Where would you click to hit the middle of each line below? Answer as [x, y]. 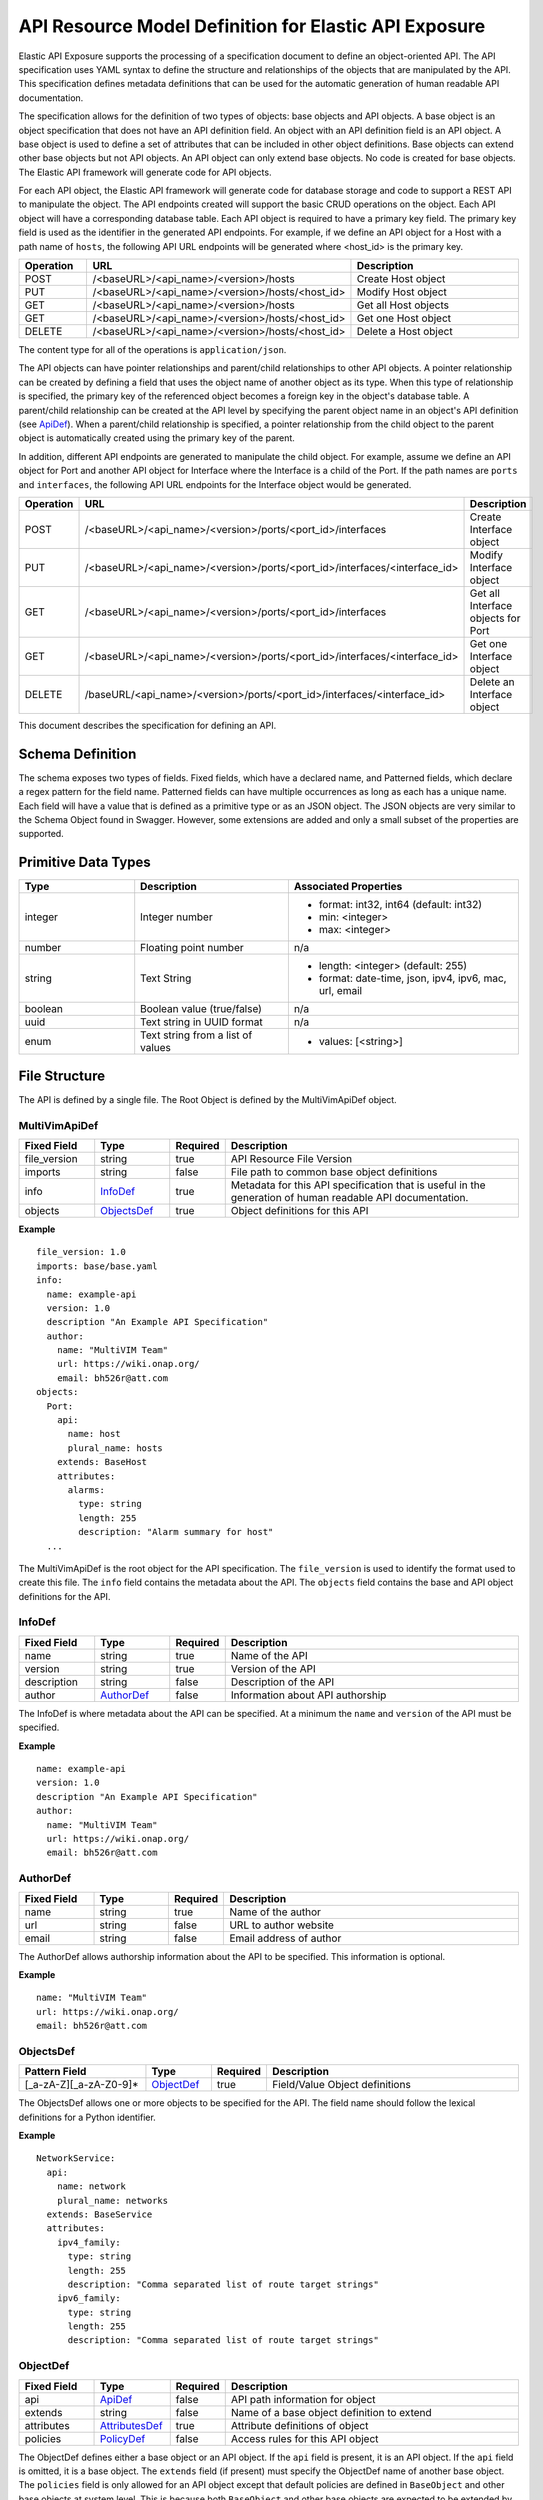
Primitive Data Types [85, 862]
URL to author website [282, 1925]
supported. [41, 834]
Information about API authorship [308, 1695]
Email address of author [285, 1938]
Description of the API [282, 1682]
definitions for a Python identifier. [87, 2117]
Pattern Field [55, 2072]
